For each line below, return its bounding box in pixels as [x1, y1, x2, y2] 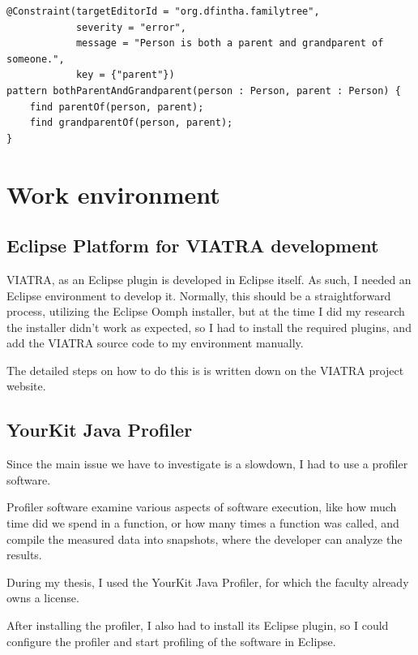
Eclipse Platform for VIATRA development [6, 233, 379, 258]
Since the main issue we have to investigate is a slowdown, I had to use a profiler [6, 455, 408, 472]
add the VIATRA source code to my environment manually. [6, 334, 304, 351]
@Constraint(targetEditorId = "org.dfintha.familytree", [6, 6, 320, 17]
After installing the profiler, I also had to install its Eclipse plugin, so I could [6, 617, 389, 634]
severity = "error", [75, 21, 186, 33]
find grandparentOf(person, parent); [29, 117, 233, 129]
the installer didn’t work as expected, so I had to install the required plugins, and [6, 318, 412, 335]
